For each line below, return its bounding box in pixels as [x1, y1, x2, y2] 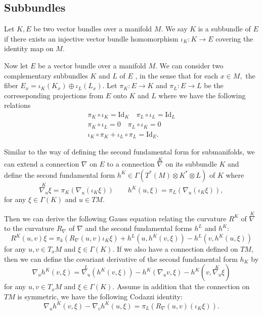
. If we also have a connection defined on [112, 244, 238, 254]
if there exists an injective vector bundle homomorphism [4, 33, 179, 44]
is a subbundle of [198, 23, 251, 34]
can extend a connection [4, 159, 79, 169]
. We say [161, 23, 188, 34]
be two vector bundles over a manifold [33, 23, 152, 34]
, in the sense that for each [135, 70, 218, 81]
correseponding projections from [4, 90, 104, 100]
